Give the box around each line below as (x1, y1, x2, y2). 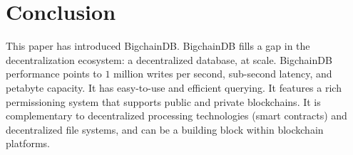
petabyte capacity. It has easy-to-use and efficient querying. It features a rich (6, 80, 342, 95)
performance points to (6, 66, 102, 81)
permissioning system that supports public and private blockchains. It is (6, 94, 321, 109)
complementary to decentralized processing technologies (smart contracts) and (6, 108, 347, 123)
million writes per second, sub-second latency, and (113, 66, 332, 81)
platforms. (6, 136, 50, 151)
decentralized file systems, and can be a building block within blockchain (6, 122, 324, 137)
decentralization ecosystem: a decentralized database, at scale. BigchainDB (6, 52, 332, 67)
